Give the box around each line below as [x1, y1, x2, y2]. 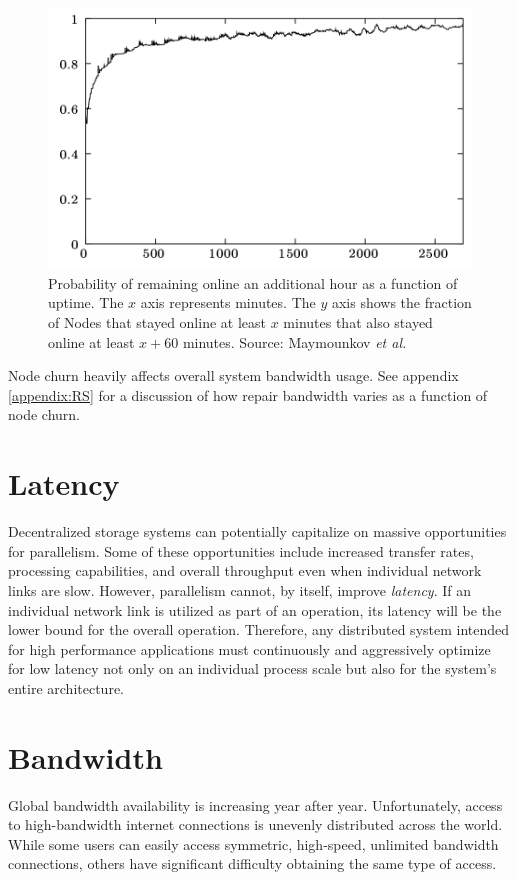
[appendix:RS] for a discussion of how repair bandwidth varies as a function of [8, 384, 488, 405]
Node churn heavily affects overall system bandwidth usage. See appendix [8, 365, 459, 386]
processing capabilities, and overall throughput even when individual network [8, 560, 482, 581]
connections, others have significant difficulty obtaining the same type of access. [8, 853, 497, 874]
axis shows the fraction [331, 292, 472, 313]
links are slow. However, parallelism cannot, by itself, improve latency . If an [8, 579, 472, 600]
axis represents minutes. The [140, 292, 316, 313]
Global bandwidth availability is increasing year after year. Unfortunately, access [8, 794, 503, 815]
